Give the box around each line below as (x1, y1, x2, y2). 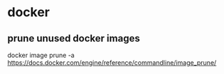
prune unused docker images (7, 32, 140, 44)
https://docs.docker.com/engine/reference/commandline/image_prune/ (7, 58, 217, 67)
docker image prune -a (7, 51, 75, 59)
